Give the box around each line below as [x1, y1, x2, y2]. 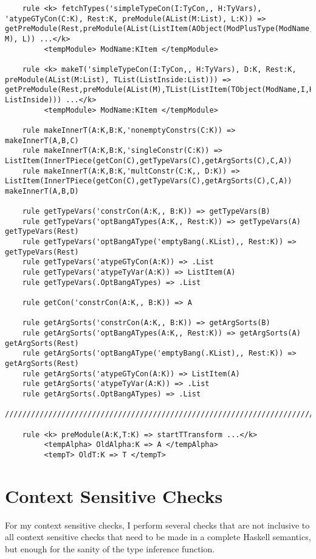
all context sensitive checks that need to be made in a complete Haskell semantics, [5, 530, 311, 543]
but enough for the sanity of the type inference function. [5, 542, 215, 555]
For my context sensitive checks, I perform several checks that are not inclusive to [5, 518, 310, 531]
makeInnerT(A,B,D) [5, 186, 79, 195]
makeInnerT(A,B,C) [5, 136, 79, 145]
